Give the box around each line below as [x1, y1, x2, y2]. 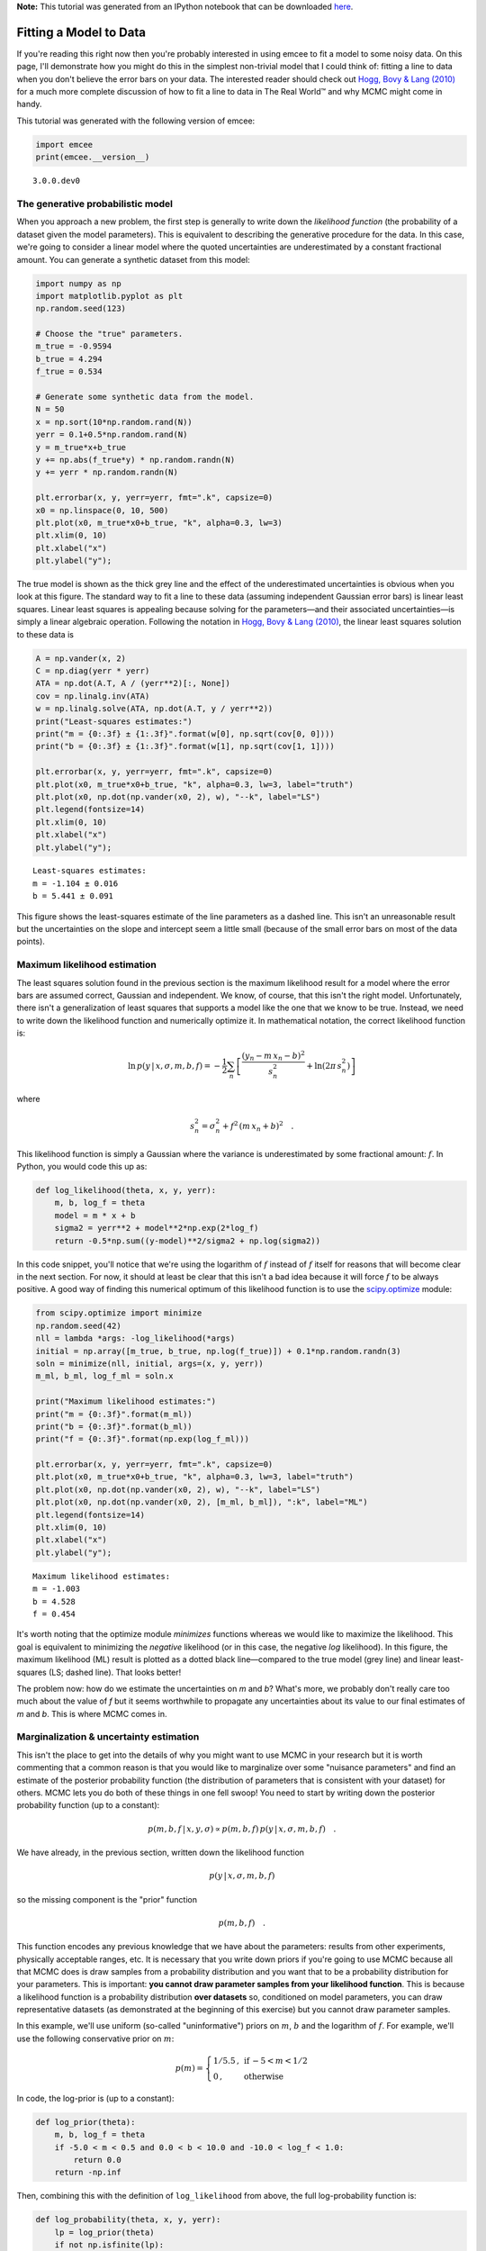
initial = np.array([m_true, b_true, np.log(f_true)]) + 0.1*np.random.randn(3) [35, 1346, 401, 1356]
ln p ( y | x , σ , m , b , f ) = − [127, 1061, 220, 1071]
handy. [16, 99, 42, 110]
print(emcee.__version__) [35, 152, 150, 162]
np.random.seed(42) [35, 1320, 121, 1331]
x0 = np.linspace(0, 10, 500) [35, 505, 169, 515]
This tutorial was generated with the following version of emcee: [16, 115, 256, 126]
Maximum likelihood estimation [16, 959, 157, 972]
